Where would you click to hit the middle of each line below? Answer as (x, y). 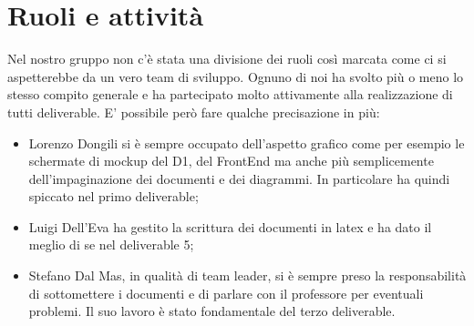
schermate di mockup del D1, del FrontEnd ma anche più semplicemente (231, 161)
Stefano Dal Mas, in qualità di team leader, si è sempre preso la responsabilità (247, 275)
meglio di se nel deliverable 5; (111, 244)
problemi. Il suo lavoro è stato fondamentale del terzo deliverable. (212, 311)
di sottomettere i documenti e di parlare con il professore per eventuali (226, 293)
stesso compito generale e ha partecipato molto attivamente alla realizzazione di (230, 94)
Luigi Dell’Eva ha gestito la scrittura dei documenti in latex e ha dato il (230, 226)
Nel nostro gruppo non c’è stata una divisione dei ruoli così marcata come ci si (227, 59)
